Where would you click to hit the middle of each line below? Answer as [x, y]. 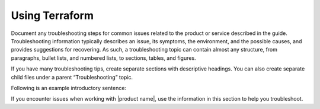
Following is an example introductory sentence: [69, 88]
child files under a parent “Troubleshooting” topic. [72, 77]
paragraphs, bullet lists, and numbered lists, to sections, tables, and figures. [103, 58]
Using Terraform [52, 15]
